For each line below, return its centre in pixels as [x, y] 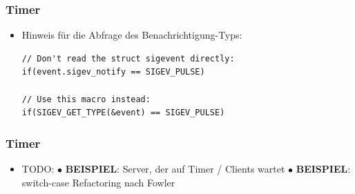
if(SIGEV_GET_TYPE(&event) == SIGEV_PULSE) [123, 113]
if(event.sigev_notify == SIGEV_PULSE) [113, 72]
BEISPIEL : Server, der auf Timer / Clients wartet [175, 168]
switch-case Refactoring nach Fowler [98, 182]
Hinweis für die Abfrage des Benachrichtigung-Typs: [132, 35]
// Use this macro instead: [86, 99]
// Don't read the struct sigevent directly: [128, 58]
